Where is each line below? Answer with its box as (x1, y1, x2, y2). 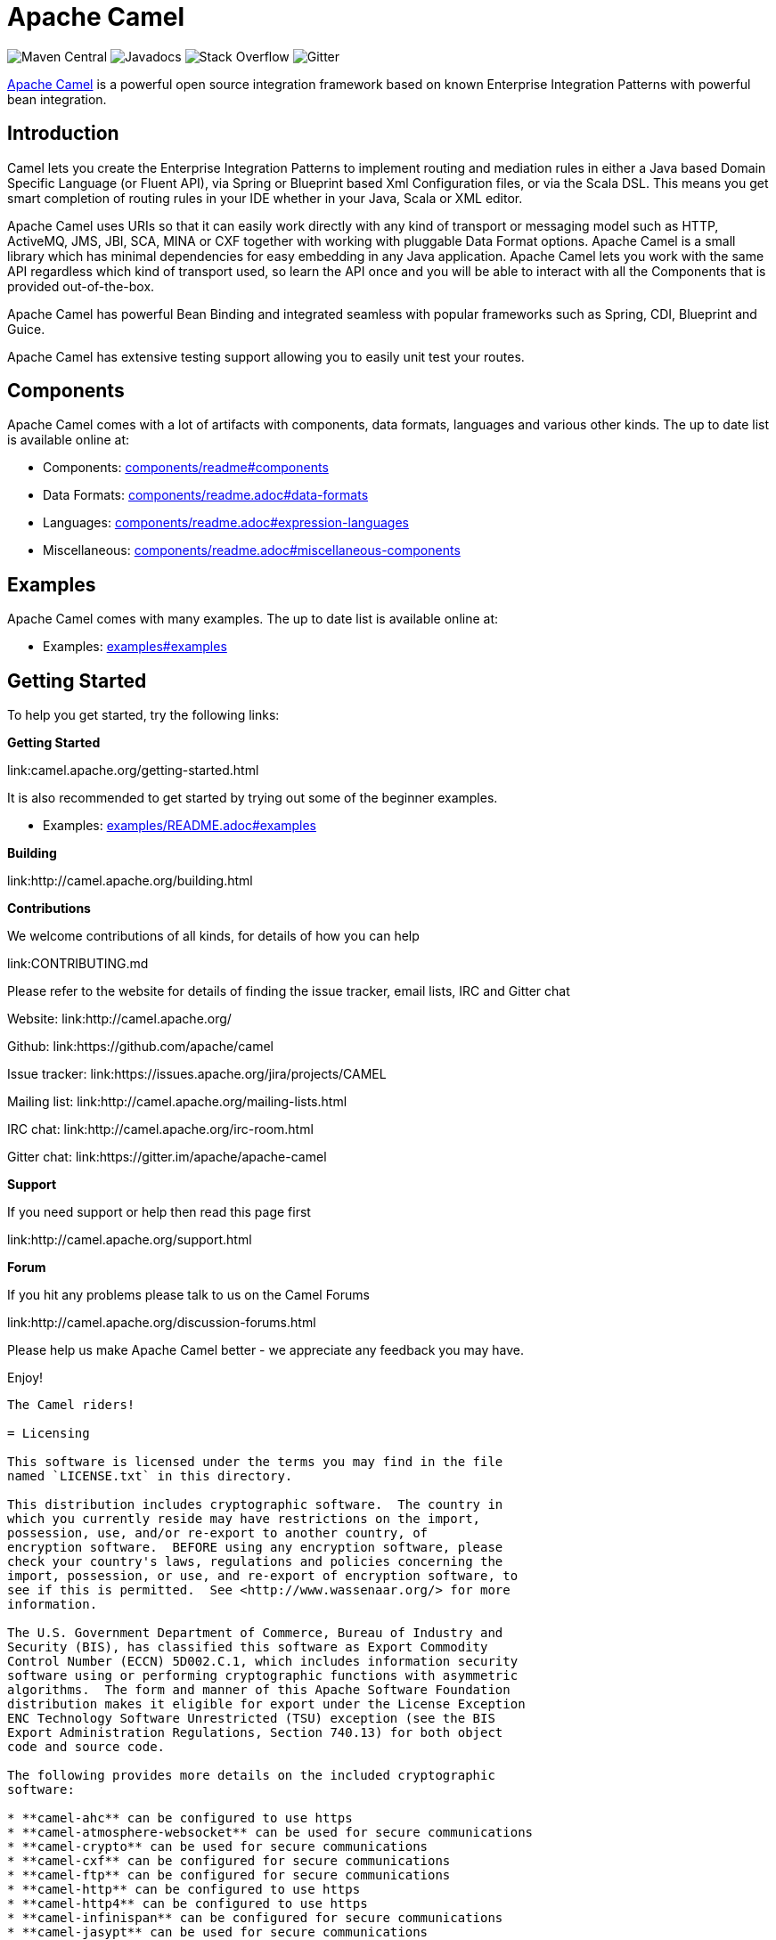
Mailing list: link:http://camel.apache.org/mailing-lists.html (7, 1094, 347, 1110)
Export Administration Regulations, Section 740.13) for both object (7, 1725, 503, 1740)
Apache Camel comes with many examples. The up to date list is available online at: (7, 611, 499, 627)
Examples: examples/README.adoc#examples (43, 818, 316, 834)
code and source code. (7, 1740, 166, 1755)
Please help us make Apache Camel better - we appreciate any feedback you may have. (7, 1342, 525, 1358)
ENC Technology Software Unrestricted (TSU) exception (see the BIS (7, 1711, 495, 1726)
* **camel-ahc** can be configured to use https (7, 1811, 353, 1826)
